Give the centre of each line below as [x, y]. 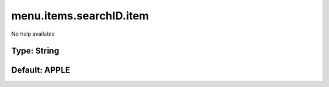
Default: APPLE [41, 70]
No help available [33, 34]
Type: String [35, 51]
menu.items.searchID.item [80, 16]
